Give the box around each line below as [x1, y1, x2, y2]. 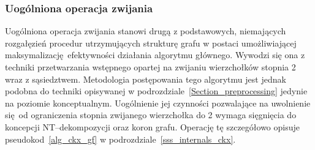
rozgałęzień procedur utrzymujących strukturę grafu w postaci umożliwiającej [5, 36, 297, 49]
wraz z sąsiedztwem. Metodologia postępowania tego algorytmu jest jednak [5, 72, 286, 85]
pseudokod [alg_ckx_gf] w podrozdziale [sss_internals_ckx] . [5, 132, 236, 145]
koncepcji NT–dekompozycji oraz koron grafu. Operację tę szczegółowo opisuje [5, 120, 300, 133]
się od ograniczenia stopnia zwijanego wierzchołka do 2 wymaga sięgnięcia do [5, 108, 297, 121]
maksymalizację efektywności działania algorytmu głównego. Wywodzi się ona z [5, 48, 305, 61]
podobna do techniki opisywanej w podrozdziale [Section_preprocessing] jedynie [5, 84, 308, 97]
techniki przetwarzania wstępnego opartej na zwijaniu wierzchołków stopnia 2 [5, 61, 296, 73]
